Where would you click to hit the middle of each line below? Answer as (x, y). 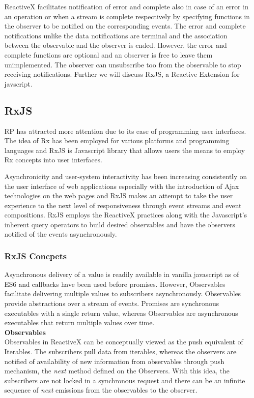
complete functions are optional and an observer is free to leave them (109, 54)
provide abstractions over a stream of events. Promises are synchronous (112, 303)
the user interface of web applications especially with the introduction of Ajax (122, 186)
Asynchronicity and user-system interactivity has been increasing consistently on (126, 176)
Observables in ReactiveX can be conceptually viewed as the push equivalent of (124, 342)
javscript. (18, 83)
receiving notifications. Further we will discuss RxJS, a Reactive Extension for (122, 74)
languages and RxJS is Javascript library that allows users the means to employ (125, 150)
